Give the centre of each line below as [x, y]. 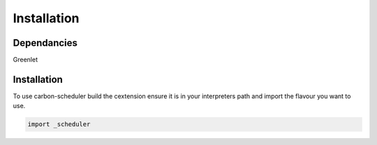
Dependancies [45, 43]
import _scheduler [59, 124]
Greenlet [25, 60]
